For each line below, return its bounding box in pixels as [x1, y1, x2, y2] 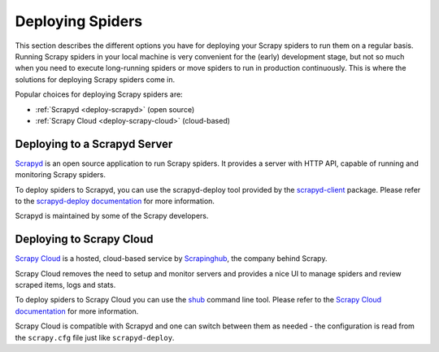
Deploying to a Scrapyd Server [15, 137, 173, 150]
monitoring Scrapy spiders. [15, 170, 106, 180]
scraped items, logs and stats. [15, 280, 116, 290]
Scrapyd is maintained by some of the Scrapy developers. [15, 211, 209, 221]
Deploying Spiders [15, 12, 142, 30]
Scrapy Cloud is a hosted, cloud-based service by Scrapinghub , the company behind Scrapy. [15, 254, 328, 263]
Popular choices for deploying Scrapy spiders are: [15, 89, 183, 99]
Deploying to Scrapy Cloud [15, 232, 154, 246]
